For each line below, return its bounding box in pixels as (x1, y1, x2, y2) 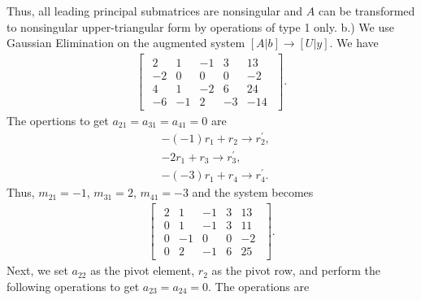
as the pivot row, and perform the (211, 262, 381, 279)
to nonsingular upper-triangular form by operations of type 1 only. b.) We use (7, 18, 394, 35)
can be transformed (318, 2, 415, 19)
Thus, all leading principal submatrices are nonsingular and (7, 2, 303, 19)
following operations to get (7, 277, 140, 294)
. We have (329, 34, 379, 51)
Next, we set (7, 262, 68, 279)
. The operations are (208, 277, 310, 294)
